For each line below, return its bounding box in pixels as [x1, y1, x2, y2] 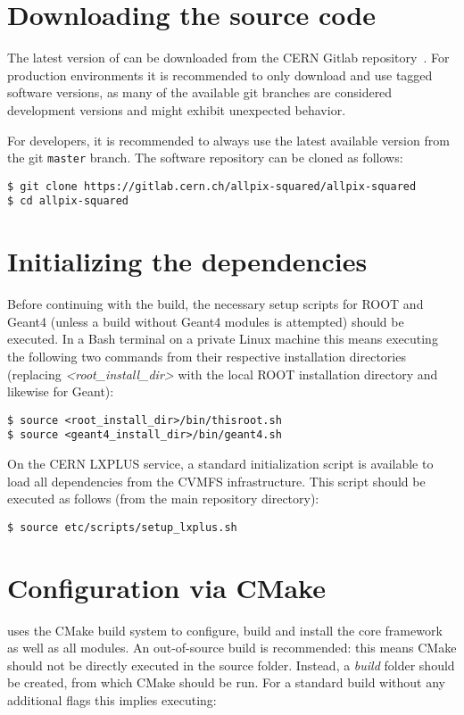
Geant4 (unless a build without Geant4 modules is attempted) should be [7, 312, 404, 330]
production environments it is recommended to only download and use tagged [7, 65, 433, 84]
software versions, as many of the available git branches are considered [7, 83, 393, 102]
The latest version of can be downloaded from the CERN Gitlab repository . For [7, 48, 450, 67]
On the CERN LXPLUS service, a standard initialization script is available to [7, 454, 434, 473]
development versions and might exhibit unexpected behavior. [7, 100, 346, 119]
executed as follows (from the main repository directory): [7, 489, 319, 508]
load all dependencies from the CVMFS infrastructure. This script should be [7, 471, 426, 490]
